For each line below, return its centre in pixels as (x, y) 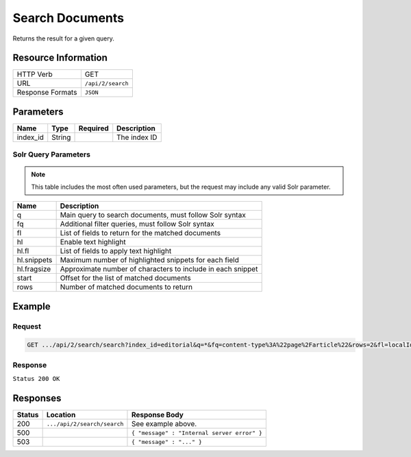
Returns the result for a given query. (63, 38)
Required (94, 128)
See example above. (164, 424)
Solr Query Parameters (51, 154)
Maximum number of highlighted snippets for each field (149, 260)
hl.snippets (35, 260)
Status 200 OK (36, 379)
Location (61, 415)
